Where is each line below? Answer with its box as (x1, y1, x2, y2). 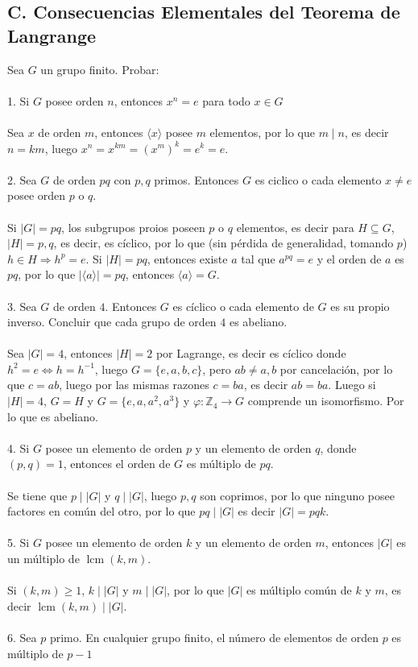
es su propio (330, 297, 390, 314)
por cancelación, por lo (279, 360, 393, 377)
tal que (241, 250, 275, 267)
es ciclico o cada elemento (255, 171, 382, 188)
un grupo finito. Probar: (40, 60, 159, 77)
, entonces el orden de (63, 455, 171, 472)
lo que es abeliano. (7, 408, 98, 425)
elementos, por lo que (209, 123, 315, 140)
